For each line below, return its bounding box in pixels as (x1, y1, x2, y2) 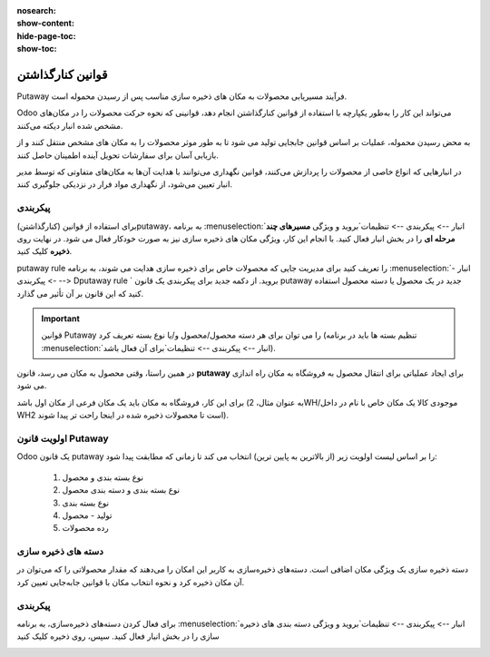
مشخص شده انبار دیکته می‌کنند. (16, 120, 123, 131)
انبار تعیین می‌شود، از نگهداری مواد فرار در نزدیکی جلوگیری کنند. (16, 179, 233, 190)
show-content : (16, 18, 74, 29)
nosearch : (16, 5, 56, 15)
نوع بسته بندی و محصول (62, 472, 144, 483)
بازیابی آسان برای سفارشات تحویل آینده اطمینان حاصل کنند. (16, 150, 220, 161)
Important (41, 313, 81, 324)
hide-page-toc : (16, 30, 76, 41)
